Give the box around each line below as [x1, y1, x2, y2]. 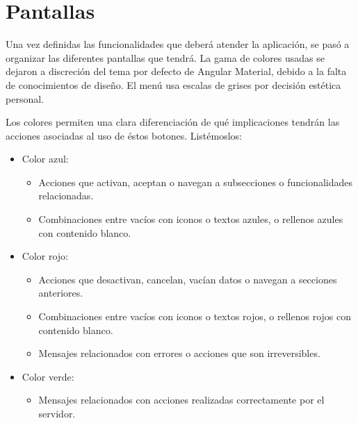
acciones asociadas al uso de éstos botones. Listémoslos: [6, 128, 243, 142]
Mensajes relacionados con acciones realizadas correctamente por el [38, 392, 325, 407]
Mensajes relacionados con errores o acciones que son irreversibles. [38, 346, 320, 360]
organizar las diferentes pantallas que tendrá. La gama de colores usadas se [6, 50, 325, 65]
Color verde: [22, 369, 74, 383]
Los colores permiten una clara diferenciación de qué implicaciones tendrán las [6, 115, 340, 129]
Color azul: [22, 151, 69, 166]
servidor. [38, 406, 76, 420]
